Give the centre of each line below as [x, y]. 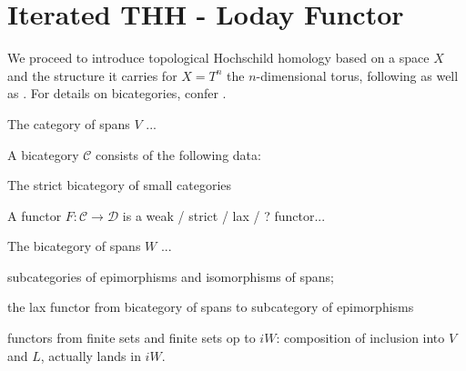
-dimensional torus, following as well [357, 75]
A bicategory [43, 154]
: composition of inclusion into [360, 338]
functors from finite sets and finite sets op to [132, 338]
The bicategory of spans [74, 246]
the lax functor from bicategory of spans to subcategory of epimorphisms [211, 307]
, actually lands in [91, 355]
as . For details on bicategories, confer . [117, 93]
